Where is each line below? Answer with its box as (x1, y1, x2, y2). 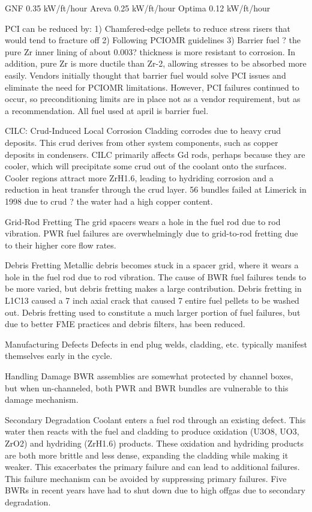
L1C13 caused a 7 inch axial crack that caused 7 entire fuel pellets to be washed (5, 294, 299, 307)
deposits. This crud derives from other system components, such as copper (5, 136, 278, 148)
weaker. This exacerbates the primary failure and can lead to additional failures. (5, 460, 300, 473)
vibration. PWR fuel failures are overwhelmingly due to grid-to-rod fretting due (5, 227, 298, 239)
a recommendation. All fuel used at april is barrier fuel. (5, 104, 209, 116)
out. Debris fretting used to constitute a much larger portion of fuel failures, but (5, 306, 301, 318)
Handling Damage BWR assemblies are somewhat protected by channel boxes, (5, 370, 293, 382)
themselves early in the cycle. (5, 349, 113, 362)
